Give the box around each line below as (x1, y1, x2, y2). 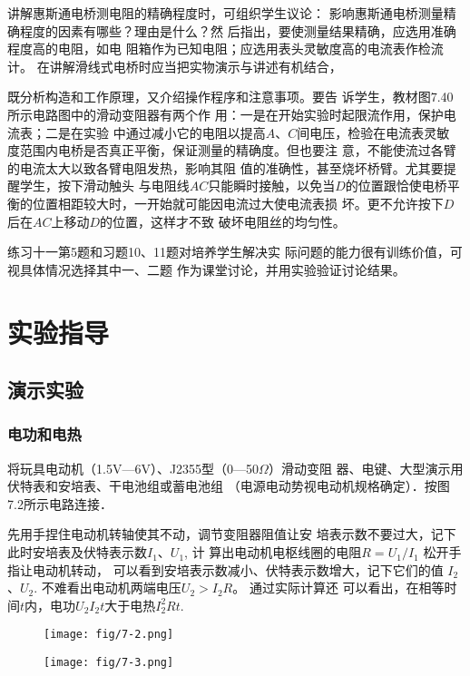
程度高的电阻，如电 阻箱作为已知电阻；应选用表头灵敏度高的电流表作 (7, 39, 418, 58)
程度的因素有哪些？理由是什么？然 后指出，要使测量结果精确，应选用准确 (19, 21, 456, 40)
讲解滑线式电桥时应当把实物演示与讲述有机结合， (49, 56, 342, 75)
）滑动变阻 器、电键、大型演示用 (268, 458, 464, 477)
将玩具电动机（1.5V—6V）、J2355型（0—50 (7, 458, 259, 477)
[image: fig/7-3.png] (44, 656, 174, 670)
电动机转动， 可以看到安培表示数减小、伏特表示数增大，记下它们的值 (32, 560, 444, 579)
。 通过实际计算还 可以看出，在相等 (232, 578, 445, 597)
